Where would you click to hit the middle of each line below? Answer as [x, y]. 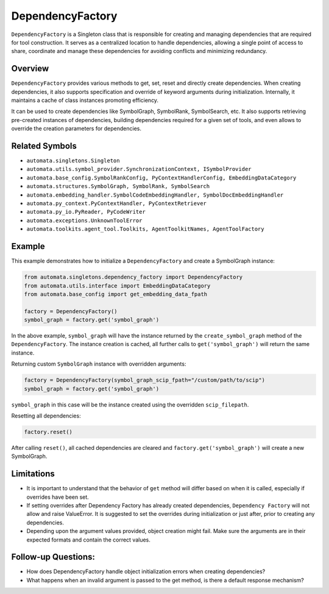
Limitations [33, 474]
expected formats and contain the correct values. [88, 540]
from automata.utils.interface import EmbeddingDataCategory [117, 286]
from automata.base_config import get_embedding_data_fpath [116, 294]
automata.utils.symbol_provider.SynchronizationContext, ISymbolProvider [139, 169]
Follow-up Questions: [53, 557]
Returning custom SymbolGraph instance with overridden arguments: [99, 364]
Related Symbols [44, 146]
